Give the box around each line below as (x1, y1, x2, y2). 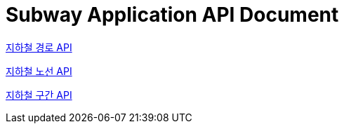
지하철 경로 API (6, 41, 72, 53)
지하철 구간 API (6, 88, 72, 101)
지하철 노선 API (6, 64, 72, 77)
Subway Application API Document (6, 3, 339, 27)
